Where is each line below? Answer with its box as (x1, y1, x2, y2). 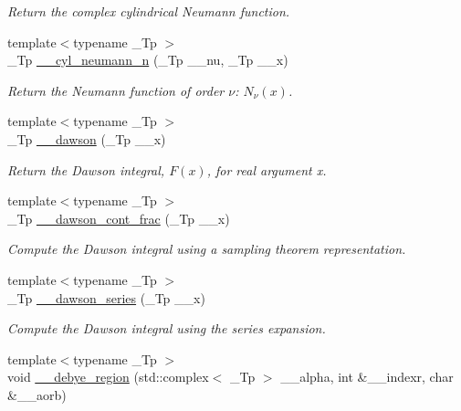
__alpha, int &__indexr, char (280, 367, 454, 386)
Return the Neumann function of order (7, 80, 225, 100)
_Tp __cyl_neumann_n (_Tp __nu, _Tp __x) (7, 50, 288, 69)
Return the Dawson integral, (7, 160, 165, 179)
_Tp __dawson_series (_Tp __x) (7, 288, 205, 307)
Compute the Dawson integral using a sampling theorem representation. (7, 239, 406, 258)
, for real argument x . (206, 160, 327, 179)
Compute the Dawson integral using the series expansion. (7, 319, 326, 338)
